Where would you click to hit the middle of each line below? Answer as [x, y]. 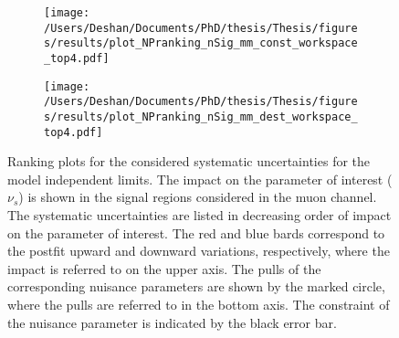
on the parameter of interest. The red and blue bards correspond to [196, 232]
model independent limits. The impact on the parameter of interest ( [200, 179]
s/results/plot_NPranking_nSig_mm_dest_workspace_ [201, 116]
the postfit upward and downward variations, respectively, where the [199, 251]
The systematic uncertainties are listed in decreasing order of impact [199, 215]
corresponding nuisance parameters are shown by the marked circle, [196, 286]
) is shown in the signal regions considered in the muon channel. [198, 197]
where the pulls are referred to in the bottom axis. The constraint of [199, 304]
